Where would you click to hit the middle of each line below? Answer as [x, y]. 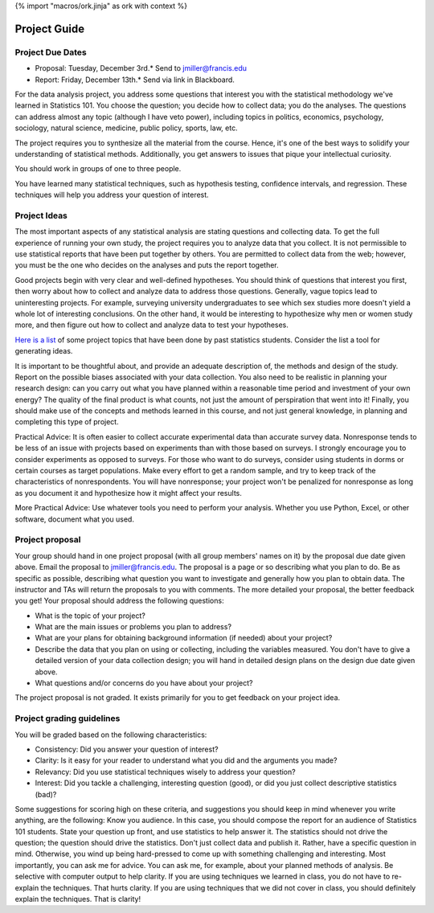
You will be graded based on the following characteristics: [111, 735]
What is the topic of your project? [90, 616]
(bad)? [46, 794]
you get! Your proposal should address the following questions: [119, 601]
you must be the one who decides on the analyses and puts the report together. [147, 265]
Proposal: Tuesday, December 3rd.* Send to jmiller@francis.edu [141, 68]
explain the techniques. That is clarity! [78, 899]
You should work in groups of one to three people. [98, 169]
